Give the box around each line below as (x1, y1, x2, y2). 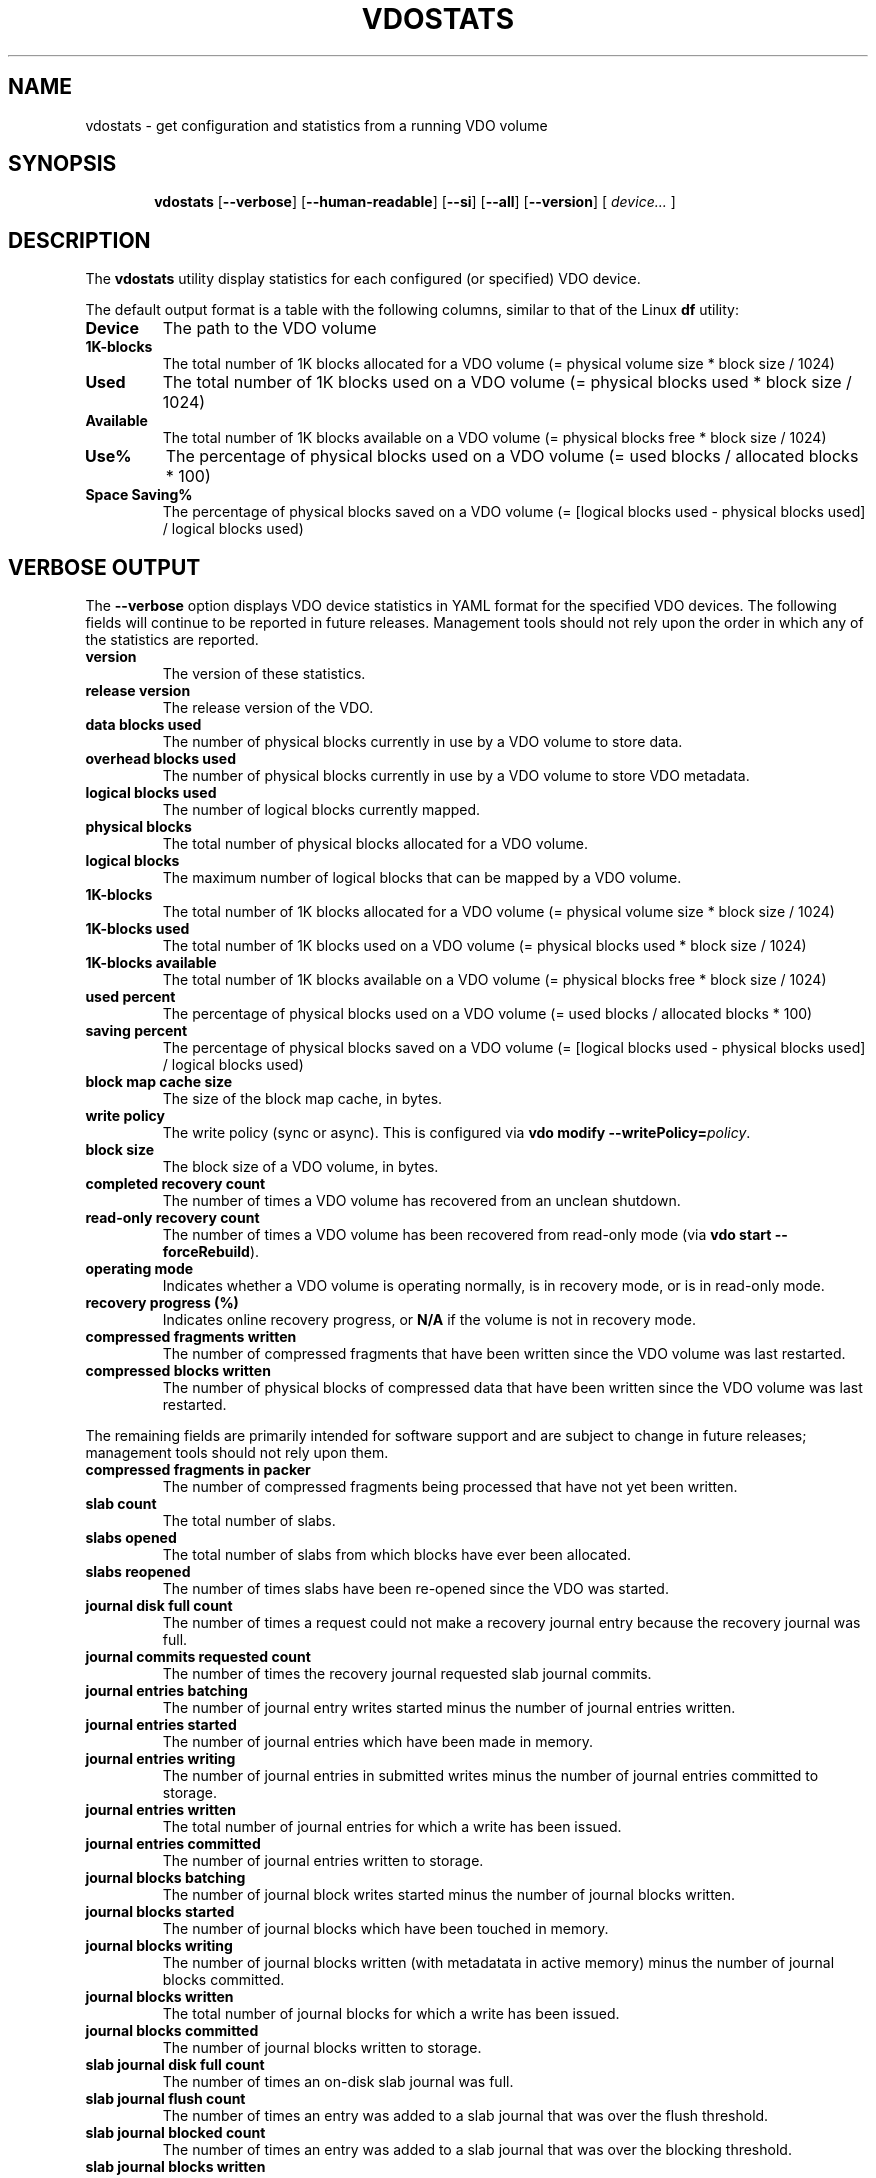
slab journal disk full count (85, 2056, 265, 2074)
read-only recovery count (85, 1209, 260, 1227)
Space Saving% (85, 486, 193, 504)
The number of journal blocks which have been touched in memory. (162, 1920, 609, 1938)
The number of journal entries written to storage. (162, 1852, 484, 1870)
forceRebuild (162, 1243, 250, 1261)
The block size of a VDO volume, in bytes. (162, 1158, 439, 1176)
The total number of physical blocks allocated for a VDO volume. (162, 835, 588, 853)
